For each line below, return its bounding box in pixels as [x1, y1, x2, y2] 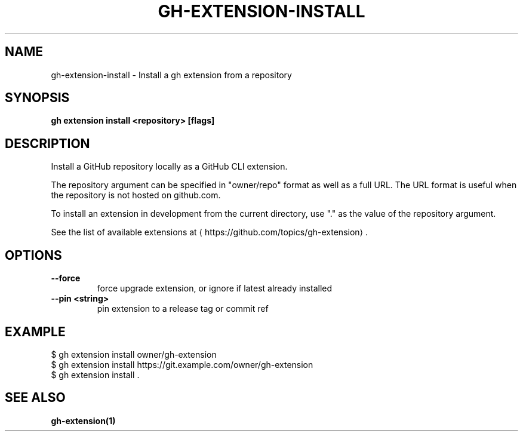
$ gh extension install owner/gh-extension [51, 349, 217, 360]
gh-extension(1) [51, 415, 116, 426]
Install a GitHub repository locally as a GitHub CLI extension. [51, 161, 288, 172]
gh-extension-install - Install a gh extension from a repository [51, 69, 292, 80]
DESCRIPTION [5, 136, 90, 151]
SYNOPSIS [5, 90, 70, 106]
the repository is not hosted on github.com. [51, 190, 221, 201]
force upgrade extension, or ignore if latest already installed [97, 283, 333, 294]
